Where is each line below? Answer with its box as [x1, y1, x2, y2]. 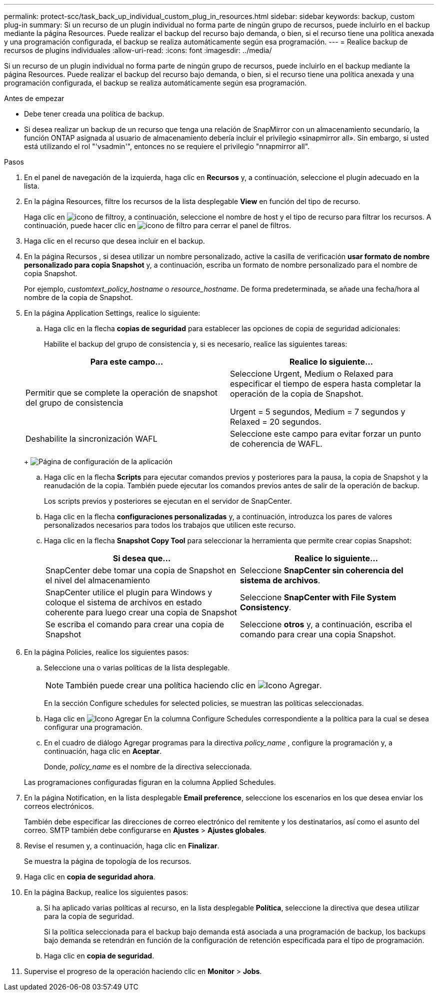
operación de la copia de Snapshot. [230, 389, 363, 399]
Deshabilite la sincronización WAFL [25, 434, 157, 444]
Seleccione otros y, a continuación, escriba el [240, 619, 412, 629]
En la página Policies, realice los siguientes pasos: [24, 648, 189, 656]
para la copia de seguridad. [44, 912, 134, 920]
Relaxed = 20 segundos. [230, 417, 321, 427]
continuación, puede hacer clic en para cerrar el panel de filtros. [24, 221, 291, 230]
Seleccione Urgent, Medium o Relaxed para [230, 369, 393, 379]
